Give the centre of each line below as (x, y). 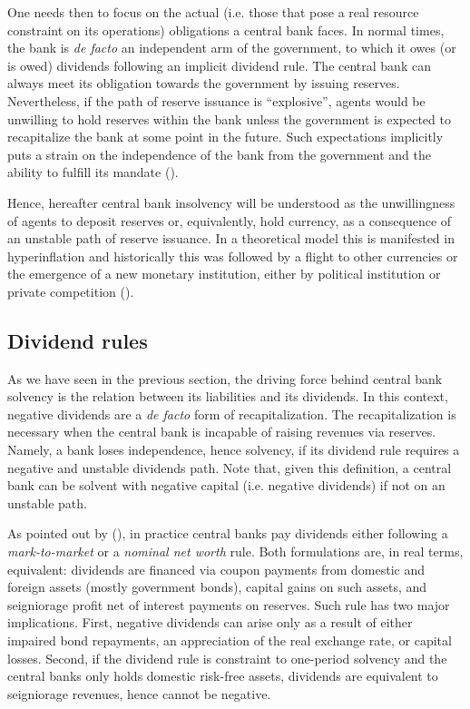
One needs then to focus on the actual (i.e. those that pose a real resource (213, 12)
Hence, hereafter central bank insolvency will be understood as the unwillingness (231, 202)
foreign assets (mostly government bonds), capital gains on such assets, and (217, 587)
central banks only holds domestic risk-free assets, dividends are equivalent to (223, 676)
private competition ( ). (71, 291)
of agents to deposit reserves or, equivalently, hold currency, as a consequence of (230, 220)
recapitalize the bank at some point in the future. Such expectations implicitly (225, 137)
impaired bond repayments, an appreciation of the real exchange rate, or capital (230, 640)
